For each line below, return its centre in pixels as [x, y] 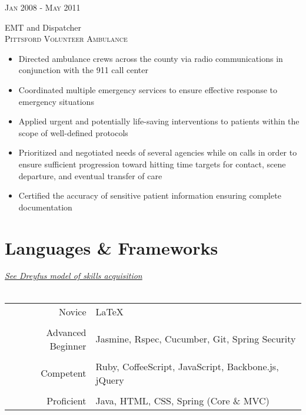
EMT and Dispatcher [43, 27]
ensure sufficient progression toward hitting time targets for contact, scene [152, 164]
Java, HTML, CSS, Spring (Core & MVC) [182, 400]
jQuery [110, 380]
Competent [64, 373]
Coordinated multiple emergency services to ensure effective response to [148, 89]
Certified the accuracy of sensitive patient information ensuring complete [150, 195]
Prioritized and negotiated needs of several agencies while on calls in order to [158, 152]
